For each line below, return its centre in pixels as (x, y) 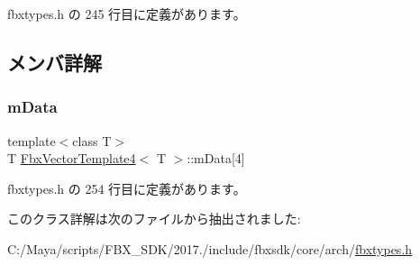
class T (92, 140)
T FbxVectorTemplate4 (72, 158)
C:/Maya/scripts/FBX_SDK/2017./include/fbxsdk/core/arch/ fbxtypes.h (210, 248)
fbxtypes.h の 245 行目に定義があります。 (127, 14)
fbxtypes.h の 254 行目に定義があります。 (127, 188)
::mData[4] (216, 158)
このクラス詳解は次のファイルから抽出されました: (154, 219)
